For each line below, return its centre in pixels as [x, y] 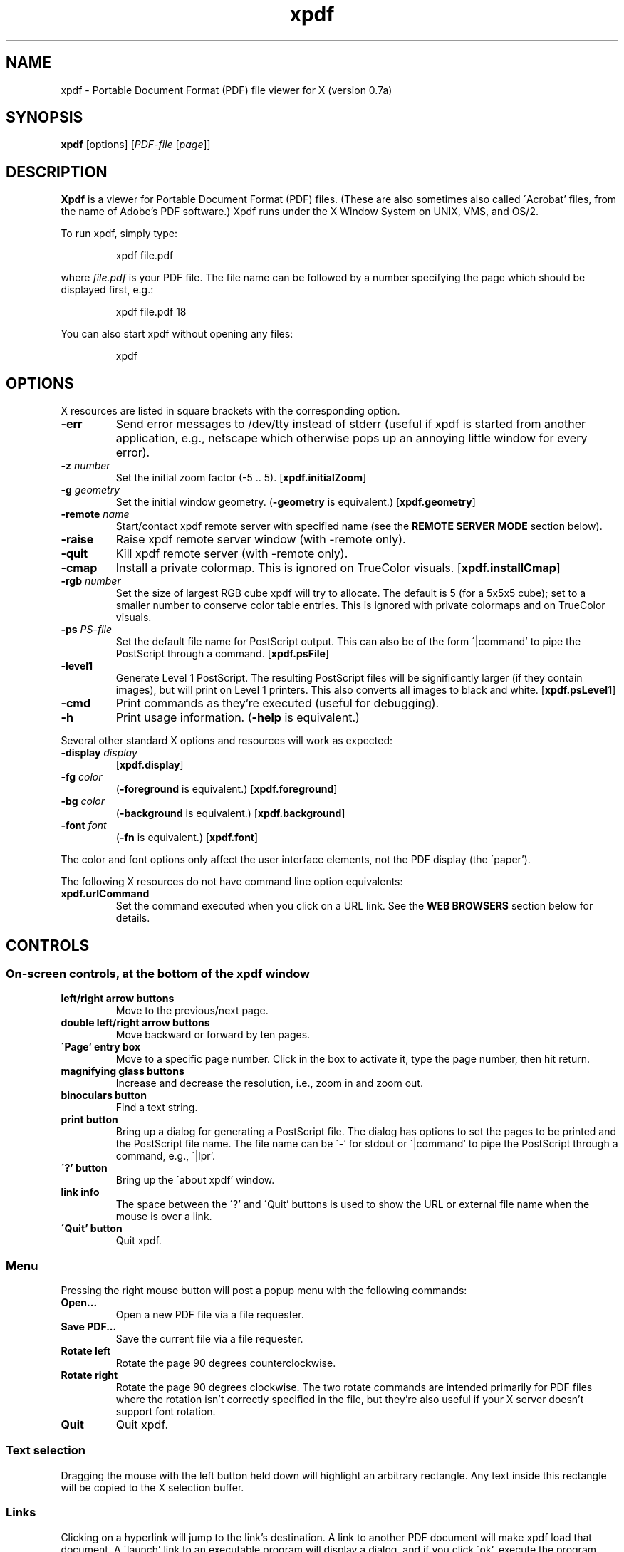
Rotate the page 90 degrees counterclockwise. [226, 1363]
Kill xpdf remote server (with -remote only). [232, 554]
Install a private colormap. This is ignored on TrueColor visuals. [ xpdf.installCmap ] [338, 568]
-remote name [95, 514]
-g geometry [90, 490]
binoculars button [104, 1095]
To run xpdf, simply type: [119, 234]
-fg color [82, 777]
